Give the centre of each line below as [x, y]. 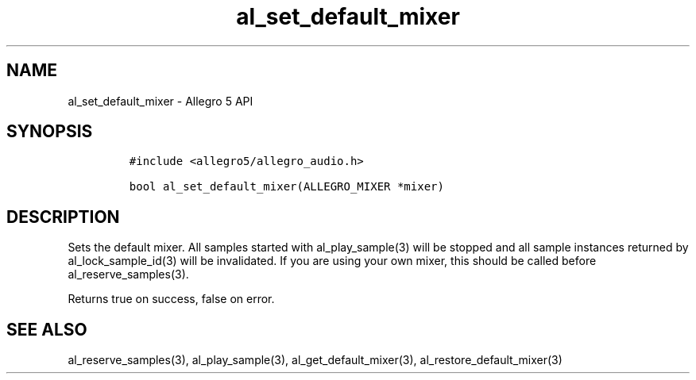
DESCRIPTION [63, 217]
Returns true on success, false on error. [171, 299]
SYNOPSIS [50, 132]
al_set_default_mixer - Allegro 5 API [160, 101]
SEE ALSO [47, 329]
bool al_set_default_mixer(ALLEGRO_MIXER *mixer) [286, 187]
